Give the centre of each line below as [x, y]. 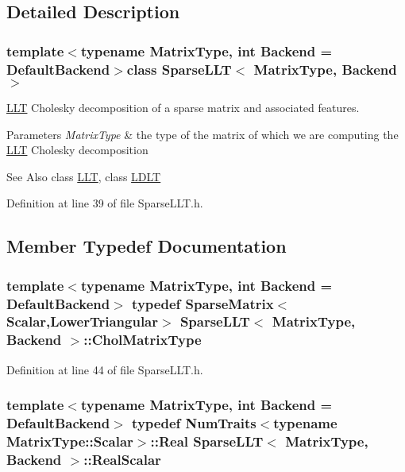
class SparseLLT [179, 69]
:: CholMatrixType [143, 340]
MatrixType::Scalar [70, 441]
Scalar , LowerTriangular [83, 321]
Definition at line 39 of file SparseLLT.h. [105, 203]
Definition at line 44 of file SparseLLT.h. [105, 369]
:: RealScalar [122, 459]
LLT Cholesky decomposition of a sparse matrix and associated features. [183, 107]
